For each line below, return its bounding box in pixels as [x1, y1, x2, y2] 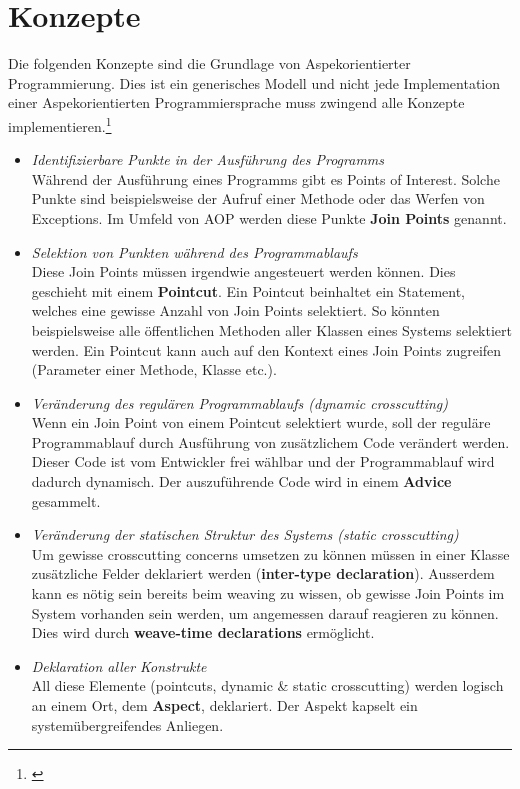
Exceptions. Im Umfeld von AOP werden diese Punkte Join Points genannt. [31, 207, 507, 228]
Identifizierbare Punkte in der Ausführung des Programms [31, 149, 385, 170]
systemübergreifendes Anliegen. [31, 714, 224, 735]
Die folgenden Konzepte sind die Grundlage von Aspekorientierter [8, 53, 411, 74]
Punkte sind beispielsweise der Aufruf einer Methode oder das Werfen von [31, 188, 485, 209]
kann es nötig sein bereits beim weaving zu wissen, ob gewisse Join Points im [31, 583, 505, 604]
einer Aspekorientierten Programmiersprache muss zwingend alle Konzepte [8, 92, 465, 113]
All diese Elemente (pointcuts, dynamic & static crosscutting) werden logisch [31, 675, 504, 696]
